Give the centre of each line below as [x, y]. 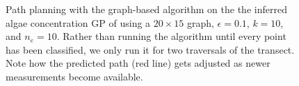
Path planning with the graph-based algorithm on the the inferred [146, 9]
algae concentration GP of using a [78, 22]
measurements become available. [74, 76]
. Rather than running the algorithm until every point [171, 36]
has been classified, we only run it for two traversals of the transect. [150, 49]
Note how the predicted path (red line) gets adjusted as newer [138, 63]
